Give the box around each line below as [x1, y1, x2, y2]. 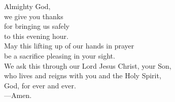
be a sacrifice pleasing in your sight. [4, 50, 115, 61]
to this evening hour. [4, 30, 68, 41]
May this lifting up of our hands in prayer [4, 40, 134, 51]
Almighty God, [4, 1, 51, 11]
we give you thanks [4, 11, 63, 21]
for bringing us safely [4, 21, 69, 31]
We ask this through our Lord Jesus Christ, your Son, [4, 60, 171, 71]
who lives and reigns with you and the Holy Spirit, [4, 70, 161, 81]
